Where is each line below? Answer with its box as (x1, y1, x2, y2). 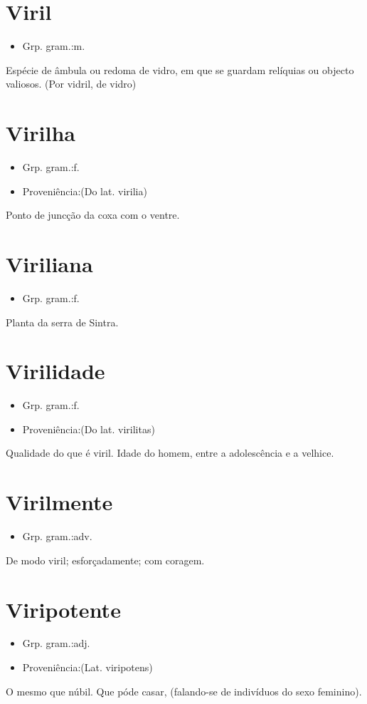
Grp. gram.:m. (22, 38, 85, 53)
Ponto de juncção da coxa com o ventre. (6, 207, 180, 222)
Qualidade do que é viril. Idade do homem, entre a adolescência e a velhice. (6, 445, 334, 460)
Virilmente (6, 487, 113, 517)
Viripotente (6, 594, 121, 623)
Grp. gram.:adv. (22, 529, 92, 544)
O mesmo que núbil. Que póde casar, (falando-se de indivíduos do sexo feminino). (6, 683, 362, 698)
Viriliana (6, 249, 93, 278)
